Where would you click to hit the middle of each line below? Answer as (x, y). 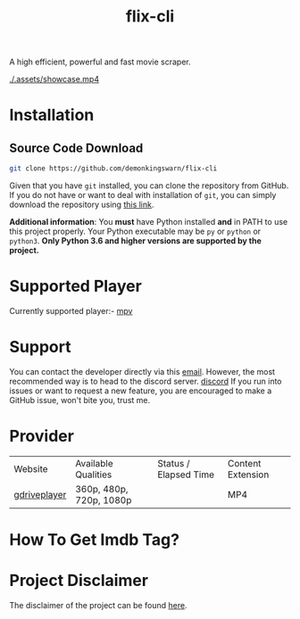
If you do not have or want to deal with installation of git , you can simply (143, 195)
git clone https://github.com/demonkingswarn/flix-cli (113, 169)
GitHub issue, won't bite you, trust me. (80, 400)
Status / (174, 463)
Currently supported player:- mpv (71, 311)
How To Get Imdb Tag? (95, 540)
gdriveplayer (40, 494)
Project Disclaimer (79, 581)
